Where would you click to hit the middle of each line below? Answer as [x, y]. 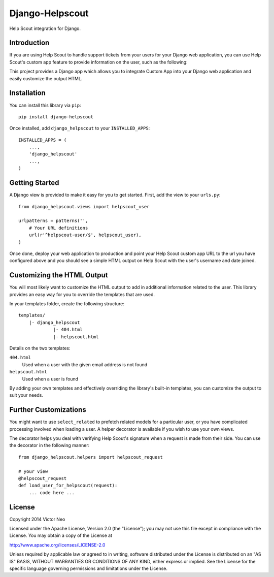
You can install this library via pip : [45, 105]
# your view [33, 471]
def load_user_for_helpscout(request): [68, 486]
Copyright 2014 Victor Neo [37, 519]
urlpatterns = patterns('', [53, 221]
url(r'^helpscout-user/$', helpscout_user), [85, 235]
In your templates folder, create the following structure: [67, 303]
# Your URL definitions [58, 228]
